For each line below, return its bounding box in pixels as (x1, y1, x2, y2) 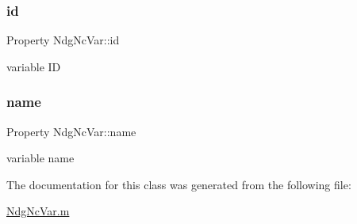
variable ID (6, 58, 61, 74)
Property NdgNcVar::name (6, 123, 136, 139)
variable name (6, 150, 75, 166)
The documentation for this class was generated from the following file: (6, 176, 351, 192)
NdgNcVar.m (6, 203, 70, 219)
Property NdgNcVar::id (6, 32, 120, 48)
